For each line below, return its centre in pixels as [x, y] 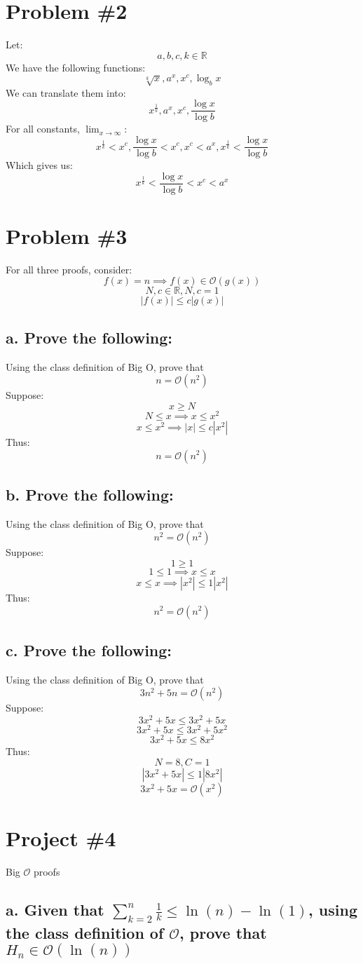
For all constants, [43, 129]
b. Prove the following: [90, 494]
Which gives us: [39, 165]
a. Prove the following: [89, 337]
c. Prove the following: [89, 650]
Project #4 [61, 837]
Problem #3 [67, 235]
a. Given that [55, 909]
